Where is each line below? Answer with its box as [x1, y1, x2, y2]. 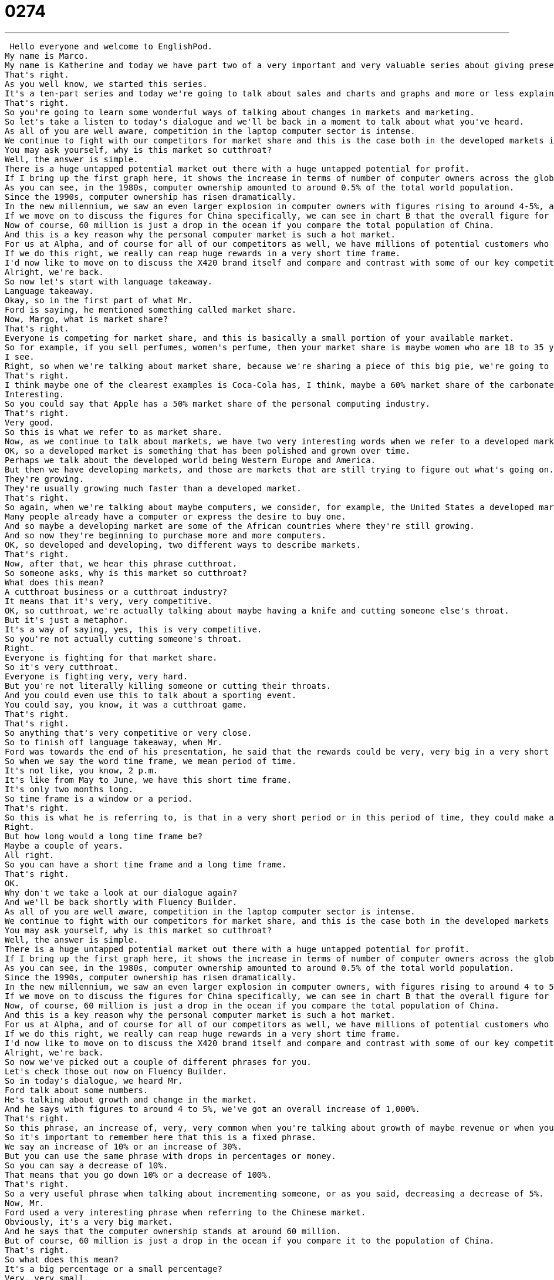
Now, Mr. [5, 1198, 45, 1208]
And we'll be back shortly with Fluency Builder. [5, 897, 238, 907]
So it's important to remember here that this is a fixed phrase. [5, 1132, 317, 1142]
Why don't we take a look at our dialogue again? [5, 887, 238, 897]
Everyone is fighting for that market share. [5, 652, 218, 662]
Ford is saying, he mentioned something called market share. [5, 304, 297, 314]
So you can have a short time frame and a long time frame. [5, 859, 287, 869]
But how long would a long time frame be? [5, 831, 203, 841]
